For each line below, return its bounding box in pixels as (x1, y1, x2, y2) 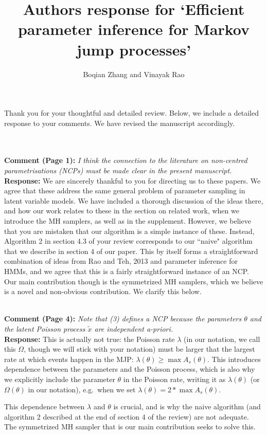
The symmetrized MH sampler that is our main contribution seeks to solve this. (4, 421, 256, 432)
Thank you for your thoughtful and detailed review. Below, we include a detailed (4, 107, 259, 118)
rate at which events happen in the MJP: (4, 353, 134, 364)
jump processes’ (76, 39, 191, 60)
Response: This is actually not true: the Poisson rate (4, 333, 175, 344)
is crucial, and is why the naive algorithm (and (113, 401, 261, 412)
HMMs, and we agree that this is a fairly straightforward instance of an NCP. (4, 266, 250, 276)
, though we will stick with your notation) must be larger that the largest (24, 343, 255, 354)
